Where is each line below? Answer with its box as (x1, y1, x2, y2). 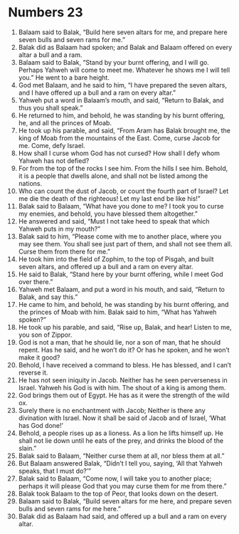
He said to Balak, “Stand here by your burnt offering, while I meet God (18, 270, 223, 278)
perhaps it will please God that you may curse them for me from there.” (18, 481, 227, 490)
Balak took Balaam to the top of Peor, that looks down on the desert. (18, 489, 219, 498)
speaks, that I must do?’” (18, 466, 92, 475)
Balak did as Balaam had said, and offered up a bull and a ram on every (18, 512, 227, 520)
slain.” (18, 444, 37, 452)
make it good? (18, 353, 60, 362)
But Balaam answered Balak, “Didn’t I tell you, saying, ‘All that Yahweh (18, 459, 223, 467)
